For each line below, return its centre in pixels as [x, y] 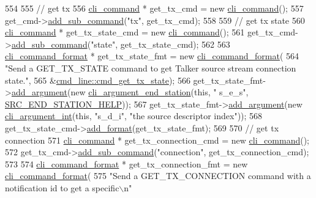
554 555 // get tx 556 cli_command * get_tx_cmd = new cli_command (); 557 [154, 8]
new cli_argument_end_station [131, 92]
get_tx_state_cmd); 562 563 [175, 44]
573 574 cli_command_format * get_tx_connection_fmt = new [126, 163]
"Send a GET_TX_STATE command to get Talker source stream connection [151, 68]
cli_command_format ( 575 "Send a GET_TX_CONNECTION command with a [158, 176]
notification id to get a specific [62, 187]
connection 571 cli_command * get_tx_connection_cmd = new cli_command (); [157, 140]
